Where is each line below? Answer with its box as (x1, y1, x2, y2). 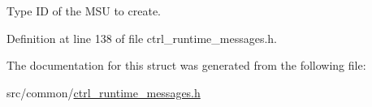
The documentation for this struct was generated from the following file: (6, 57, 366, 74)
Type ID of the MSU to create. (6, 2, 161, 19)
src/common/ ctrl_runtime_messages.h (6, 83, 201, 101)
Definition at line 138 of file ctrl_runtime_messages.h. (6, 29, 278, 46)
